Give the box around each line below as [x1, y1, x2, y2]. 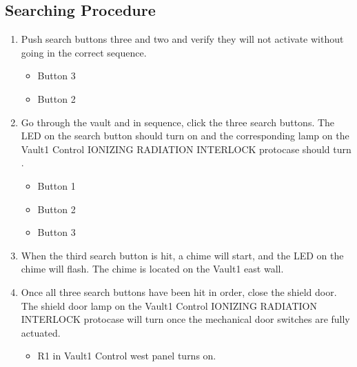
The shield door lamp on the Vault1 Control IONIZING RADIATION [21, 298, 318, 313]
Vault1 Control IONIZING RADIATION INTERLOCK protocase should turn [21, 141, 351, 156]
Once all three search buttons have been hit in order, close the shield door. [21, 284, 337, 299]
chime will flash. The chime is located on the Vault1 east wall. [21, 261, 284, 276]
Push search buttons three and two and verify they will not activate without [21, 32, 344, 46]
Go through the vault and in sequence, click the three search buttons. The [21, 115, 335, 129]
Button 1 [37, 178, 76, 192]
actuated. [21, 325, 61, 339]
